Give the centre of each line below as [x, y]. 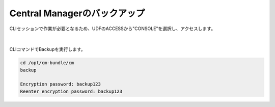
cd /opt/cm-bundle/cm [47, 63]
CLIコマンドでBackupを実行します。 [48, 49]
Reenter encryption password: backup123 [71, 91]
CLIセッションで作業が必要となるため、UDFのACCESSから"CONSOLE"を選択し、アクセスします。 [113, 29]
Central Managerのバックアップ [77, 13]
